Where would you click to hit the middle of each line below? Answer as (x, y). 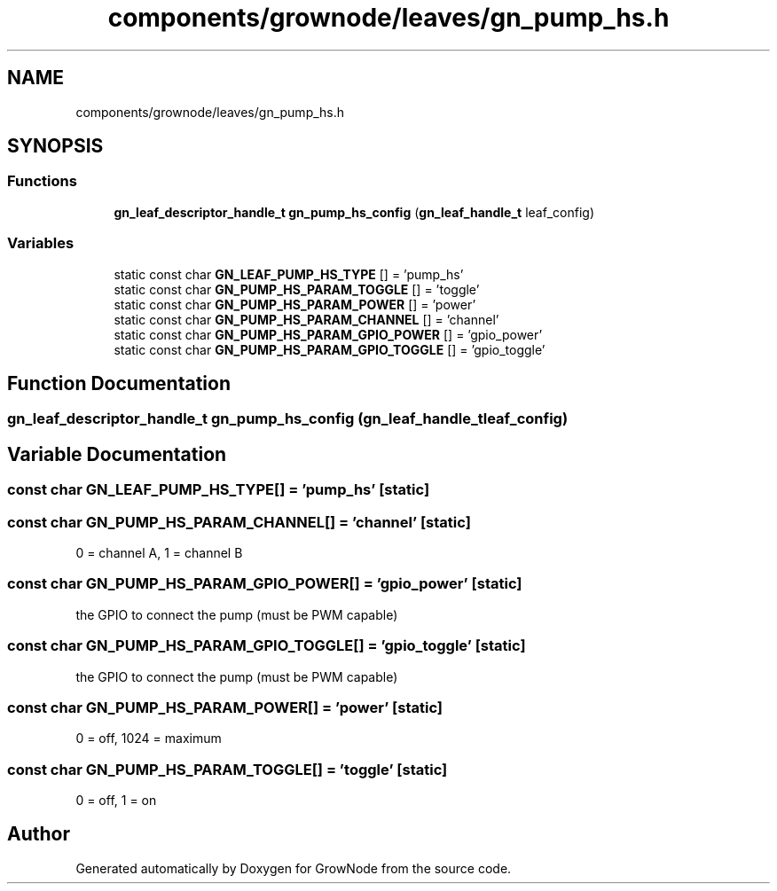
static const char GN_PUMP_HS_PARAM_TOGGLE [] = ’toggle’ (297, 289)
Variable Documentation (117, 454)
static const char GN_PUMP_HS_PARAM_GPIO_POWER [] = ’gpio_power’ (328, 334)
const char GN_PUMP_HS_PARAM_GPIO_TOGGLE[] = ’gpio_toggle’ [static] (267, 646)
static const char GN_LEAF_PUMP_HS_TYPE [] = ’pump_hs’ (289, 274)
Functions (42, 181)
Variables (41, 243)
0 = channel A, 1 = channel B (159, 553)
